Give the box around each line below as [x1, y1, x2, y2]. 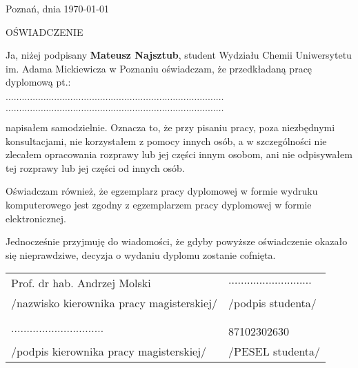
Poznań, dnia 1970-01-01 [6, 1, 109, 15]
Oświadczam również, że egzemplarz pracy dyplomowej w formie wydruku [6, 184, 318, 198]
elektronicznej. [6, 211, 66, 225]
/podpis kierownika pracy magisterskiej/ [11, 343, 207, 360]
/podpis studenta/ [228, 295, 317, 311]
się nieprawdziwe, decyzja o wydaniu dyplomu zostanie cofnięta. [6, 247, 276, 262]
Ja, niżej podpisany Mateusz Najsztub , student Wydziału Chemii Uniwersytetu [6, 48, 352, 62]
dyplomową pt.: [6, 75, 71, 89]
